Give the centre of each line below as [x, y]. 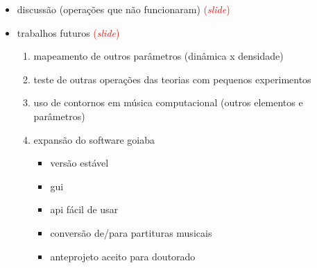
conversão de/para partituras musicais [131, 232]
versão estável [79, 163]
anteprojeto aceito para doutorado [123, 256]
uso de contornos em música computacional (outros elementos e [168, 102]
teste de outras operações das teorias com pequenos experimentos [172, 79]
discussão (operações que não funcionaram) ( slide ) [123, 9]
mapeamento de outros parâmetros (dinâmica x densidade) [158, 56]
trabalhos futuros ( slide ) [68, 32]
